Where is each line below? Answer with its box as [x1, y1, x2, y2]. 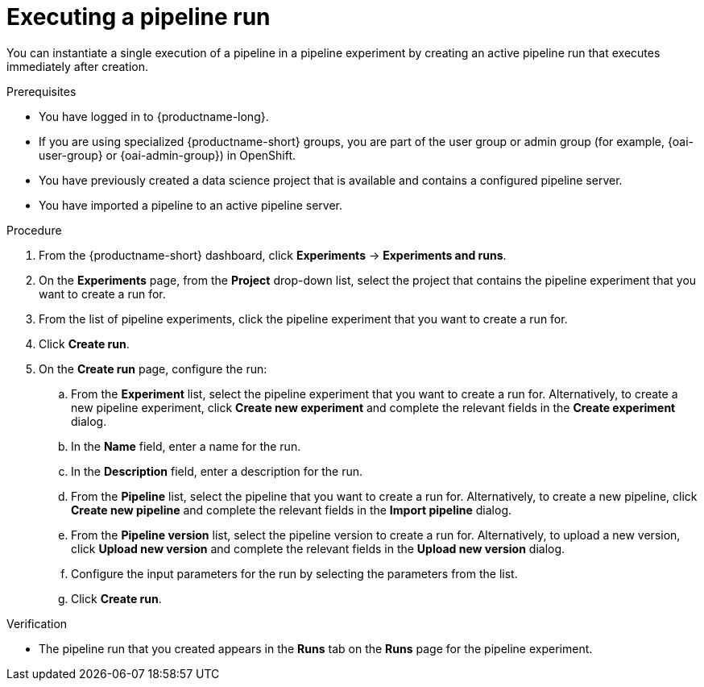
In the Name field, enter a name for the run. [71, 439, 301, 453]
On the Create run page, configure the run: [39, 361, 267, 376]
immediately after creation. [6, 59, 149, 73]
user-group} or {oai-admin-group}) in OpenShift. [39, 148, 296, 162]
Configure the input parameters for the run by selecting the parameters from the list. [71, 566, 518, 581]
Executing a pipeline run [6, 3, 271, 31]
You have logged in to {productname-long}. [39, 109, 269, 123]
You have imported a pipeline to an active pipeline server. [39, 198, 342, 212]
